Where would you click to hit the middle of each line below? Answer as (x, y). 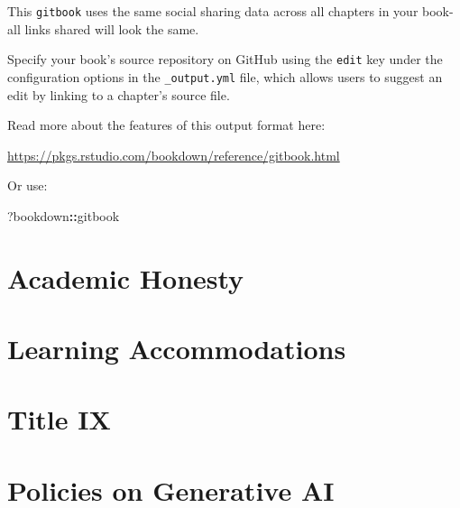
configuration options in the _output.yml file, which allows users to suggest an (225, 76)
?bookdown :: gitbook (64, 215)
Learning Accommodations (177, 349)
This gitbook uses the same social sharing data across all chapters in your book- (230, 11)
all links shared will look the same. (103, 28)
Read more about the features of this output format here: (166, 125)
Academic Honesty (126, 277)
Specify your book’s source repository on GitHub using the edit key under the (225, 59)
